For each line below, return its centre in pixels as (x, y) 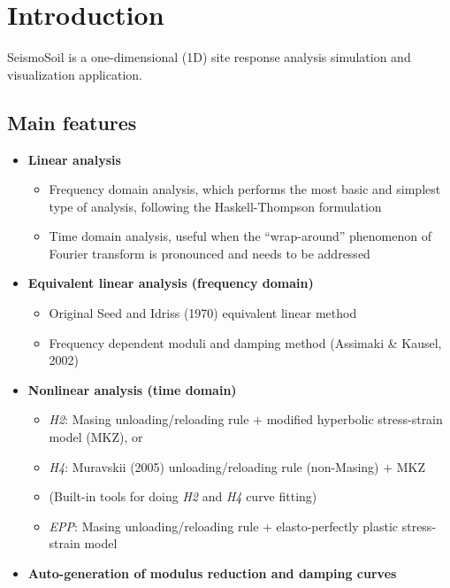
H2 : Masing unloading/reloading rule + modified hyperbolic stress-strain (246, 419)
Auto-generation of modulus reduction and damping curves (212, 573)
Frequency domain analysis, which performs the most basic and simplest (245, 189)
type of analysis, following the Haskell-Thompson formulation (215, 206)
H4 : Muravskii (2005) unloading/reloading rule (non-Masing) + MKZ (237, 466)
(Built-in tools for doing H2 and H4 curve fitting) (183, 496)
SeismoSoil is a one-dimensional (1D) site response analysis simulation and (209, 57)
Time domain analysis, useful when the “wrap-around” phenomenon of (240, 236)
